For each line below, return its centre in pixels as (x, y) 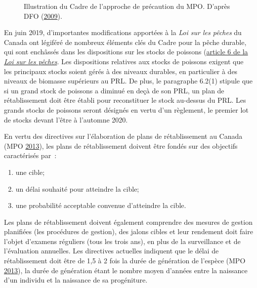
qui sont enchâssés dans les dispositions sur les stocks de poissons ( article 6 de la (126, 52)
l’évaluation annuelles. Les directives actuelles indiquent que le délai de (111, 251)
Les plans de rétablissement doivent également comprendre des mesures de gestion (128, 222)
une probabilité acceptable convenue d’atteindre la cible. (101, 205)
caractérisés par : (30, 155)
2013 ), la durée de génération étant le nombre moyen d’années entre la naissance (126, 270)
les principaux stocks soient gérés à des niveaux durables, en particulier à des (121, 71)
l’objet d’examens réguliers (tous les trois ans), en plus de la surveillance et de (122, 241)
